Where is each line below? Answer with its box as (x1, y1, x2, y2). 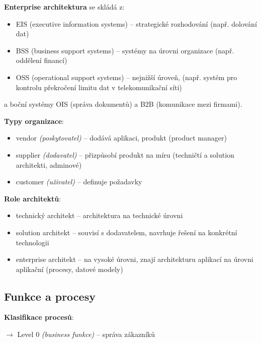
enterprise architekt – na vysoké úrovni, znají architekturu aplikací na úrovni (16, 254, 253, 264)
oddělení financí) (16, 55, 67, 65)
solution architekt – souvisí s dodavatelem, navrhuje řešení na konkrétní (16, 227, 237, 237)
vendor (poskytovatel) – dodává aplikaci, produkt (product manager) (16, 132, 227, 143)
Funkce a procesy (4, 288, 96, 304)
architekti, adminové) (16, 159, 82, 170)
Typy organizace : (4, 115, 64, 126)
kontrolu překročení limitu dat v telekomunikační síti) (16, 82, 182, 92)
